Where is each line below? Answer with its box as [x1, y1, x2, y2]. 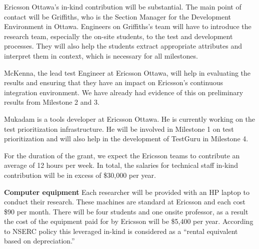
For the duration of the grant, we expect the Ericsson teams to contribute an [4, 150, 240, 160]
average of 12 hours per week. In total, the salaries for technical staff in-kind [4, 160, 238, 170]
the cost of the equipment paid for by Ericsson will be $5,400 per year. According [4, 216, 253, 226]
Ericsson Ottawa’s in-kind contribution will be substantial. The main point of [4, 2, 241, 12]
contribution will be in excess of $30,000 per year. [4, 169, 156, 180]
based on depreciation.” [4, 235, 75, 246]
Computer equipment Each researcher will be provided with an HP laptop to [4, 186, 249, 197]
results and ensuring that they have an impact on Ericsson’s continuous [4, 77, 223, 88]
